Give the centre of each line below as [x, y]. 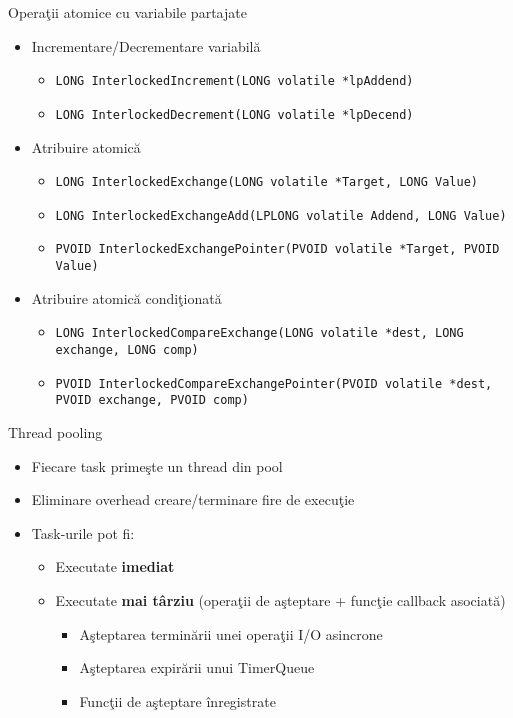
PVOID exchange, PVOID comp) [152, 400]
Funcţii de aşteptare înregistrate [177, 700]
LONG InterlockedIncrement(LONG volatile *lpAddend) [234, 81]
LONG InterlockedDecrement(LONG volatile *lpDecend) [234, 114]
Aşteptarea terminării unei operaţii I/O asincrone [231, 633]
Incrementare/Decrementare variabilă [146, 45]
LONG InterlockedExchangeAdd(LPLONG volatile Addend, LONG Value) [281, 215]
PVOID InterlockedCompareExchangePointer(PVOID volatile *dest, [274, 383]
